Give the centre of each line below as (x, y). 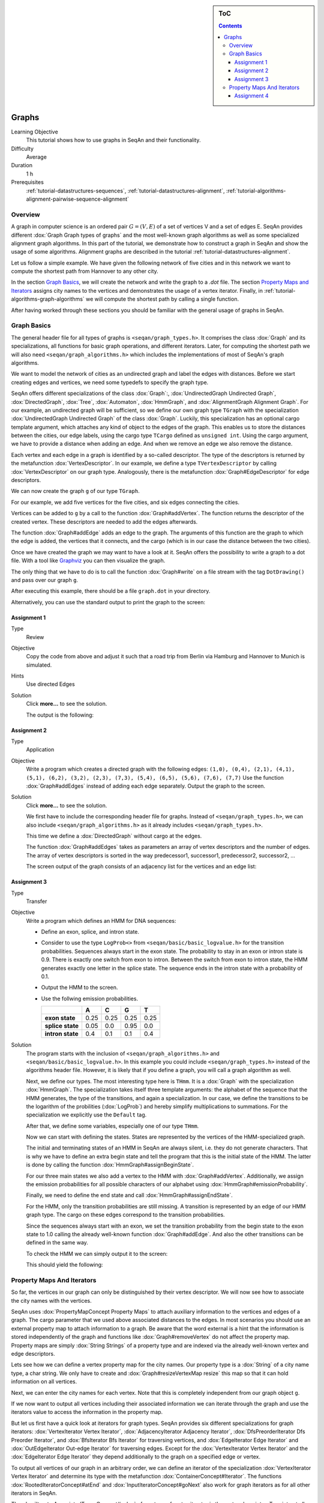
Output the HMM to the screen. (79, 987)
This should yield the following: (64, 1265)
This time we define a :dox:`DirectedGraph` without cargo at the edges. (114, 836)
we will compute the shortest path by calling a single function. (162, 299)
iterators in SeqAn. (34, 1493)
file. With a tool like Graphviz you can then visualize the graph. (88, 561)
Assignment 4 (251, 96)
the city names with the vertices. (52, 1300)
